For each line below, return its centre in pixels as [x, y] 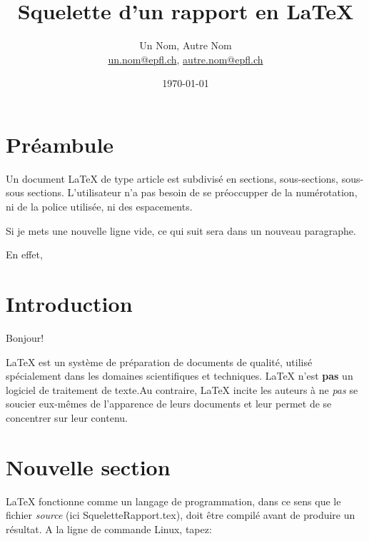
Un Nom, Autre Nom [186, 45]
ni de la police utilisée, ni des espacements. [99, 207]
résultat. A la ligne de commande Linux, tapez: [109, 529]
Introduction [69, 303]
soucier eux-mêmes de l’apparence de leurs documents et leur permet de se [169, 404]
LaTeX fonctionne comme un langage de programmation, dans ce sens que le [173, 501]
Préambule [60, 144]
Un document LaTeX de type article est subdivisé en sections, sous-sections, [172, 178]
